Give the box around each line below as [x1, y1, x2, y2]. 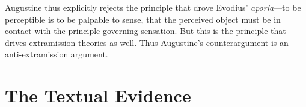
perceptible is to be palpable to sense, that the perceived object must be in [5, 13, 281, 25]
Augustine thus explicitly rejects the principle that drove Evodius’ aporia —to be [5, 1, 301, 13]
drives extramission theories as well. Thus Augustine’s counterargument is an [5, 36, 289, 48]
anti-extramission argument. [5, 48, 108, 60]
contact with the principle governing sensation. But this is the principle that [5, 25, 286, 37]
